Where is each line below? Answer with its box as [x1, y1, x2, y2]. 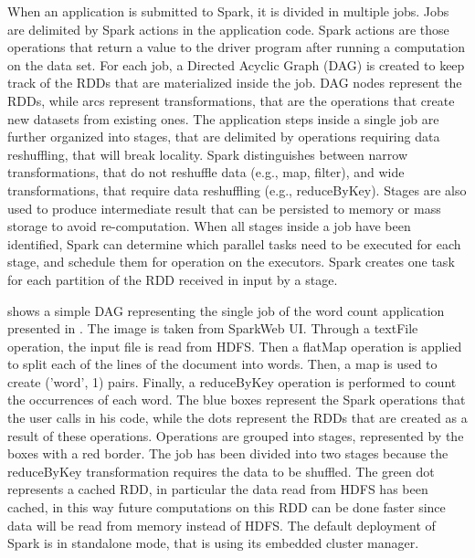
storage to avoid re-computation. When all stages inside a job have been [7, 216, 411, 236]
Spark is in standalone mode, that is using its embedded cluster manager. [7, 533, 419, 553]
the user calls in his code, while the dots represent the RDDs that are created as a [7, 408, 468, 427]
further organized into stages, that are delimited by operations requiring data [7, 127, 440, 146]
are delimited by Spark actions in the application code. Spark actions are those [7, 19, 449, 38]
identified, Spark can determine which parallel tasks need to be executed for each [7, 234, 461, 253]
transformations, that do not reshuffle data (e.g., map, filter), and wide [7, 163, 405, 182]
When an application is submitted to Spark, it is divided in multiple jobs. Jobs [7, 2, 449, 20]
